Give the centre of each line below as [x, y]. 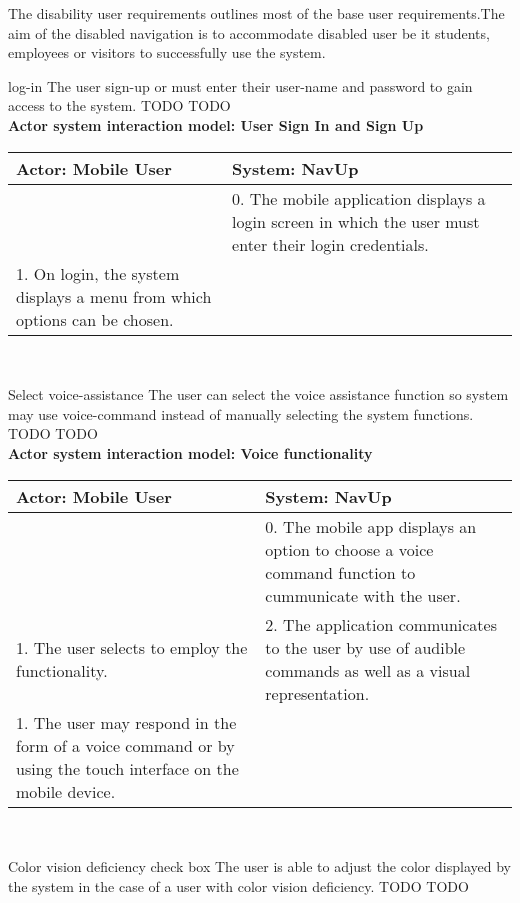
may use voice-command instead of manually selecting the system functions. [241, 413]
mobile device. [66, 791]
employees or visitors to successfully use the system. [167, 52]
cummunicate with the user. [363, 595]
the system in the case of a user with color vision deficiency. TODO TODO [238, 885]
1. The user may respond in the [126, 722]
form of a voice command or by [125, 745]
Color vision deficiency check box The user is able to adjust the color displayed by [259, 866]
